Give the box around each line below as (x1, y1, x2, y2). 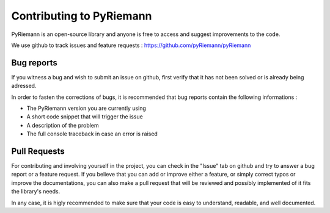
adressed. (11, 82, 37, 90)
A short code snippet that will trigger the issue (26, 113, 143, 120)
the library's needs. (11, 188, 61, 195)
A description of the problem (26, 121, 99, 129)
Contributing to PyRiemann (11, 9, 152, 23)
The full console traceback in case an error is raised (26, 130, 158, 137)
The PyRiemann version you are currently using (26, 104, 147, 112)
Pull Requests (11, 146, 65, 156)
